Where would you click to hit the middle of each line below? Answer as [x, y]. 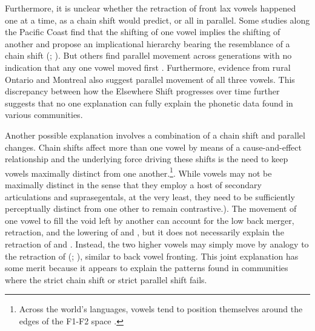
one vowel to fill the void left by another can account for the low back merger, [150, 220]
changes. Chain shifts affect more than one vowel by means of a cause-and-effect [153, 147]
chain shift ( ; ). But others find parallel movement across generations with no [148, 55]
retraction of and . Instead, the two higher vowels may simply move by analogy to [157, 244]
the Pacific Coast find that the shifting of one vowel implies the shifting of [143, 32]
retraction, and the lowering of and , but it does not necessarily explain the [144, 232]
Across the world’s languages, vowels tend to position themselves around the [161, 309]
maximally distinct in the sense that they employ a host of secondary [133, 184]
